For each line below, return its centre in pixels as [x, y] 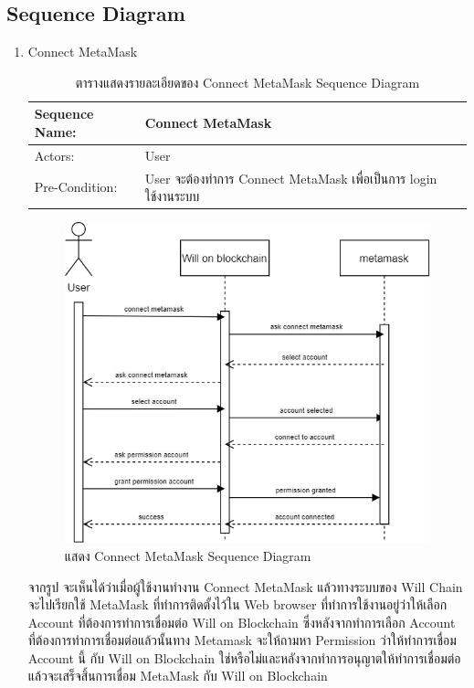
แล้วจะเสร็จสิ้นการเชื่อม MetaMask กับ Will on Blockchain [178, 676]
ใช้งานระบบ [172, 196]
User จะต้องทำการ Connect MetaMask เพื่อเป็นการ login [291, 178]
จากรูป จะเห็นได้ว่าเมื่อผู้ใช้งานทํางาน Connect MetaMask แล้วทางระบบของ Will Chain [245, 586]
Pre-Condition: [76, 187]
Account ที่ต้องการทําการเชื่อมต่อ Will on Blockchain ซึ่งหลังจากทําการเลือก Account [242, 622]
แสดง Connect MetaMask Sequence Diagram [188, 555]
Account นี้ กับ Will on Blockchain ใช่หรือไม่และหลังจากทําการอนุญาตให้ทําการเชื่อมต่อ [244, 657]
